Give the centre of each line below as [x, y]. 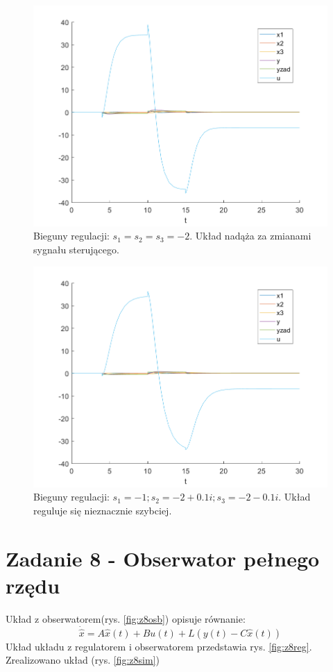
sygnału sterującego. [76, 250]
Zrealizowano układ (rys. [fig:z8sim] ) [83, 660]
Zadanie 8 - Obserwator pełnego [163, 558]
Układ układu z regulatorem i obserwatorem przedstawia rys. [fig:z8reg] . [159, 646]
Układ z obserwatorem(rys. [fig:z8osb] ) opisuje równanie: [126, 618]
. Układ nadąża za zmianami [250, 236]
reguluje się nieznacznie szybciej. [103, 510]
